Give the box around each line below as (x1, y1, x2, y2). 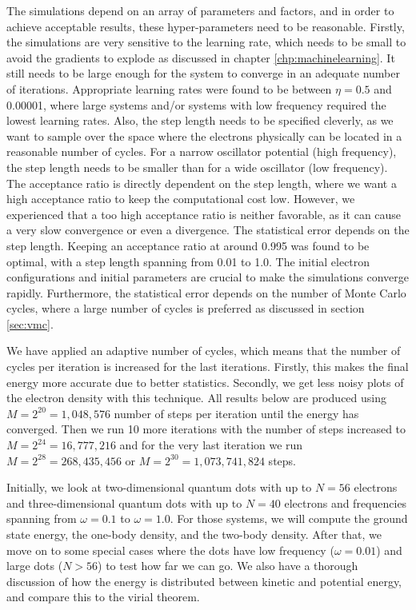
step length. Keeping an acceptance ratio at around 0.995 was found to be (6, 237, 370, 253)
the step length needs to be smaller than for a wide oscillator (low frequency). (6, 158, 388, 175)
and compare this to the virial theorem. (6, 588, 200, 605)
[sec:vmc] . (6, 315, 54, 332)
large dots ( (6, 557, 63, 574)
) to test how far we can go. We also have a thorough (98, 557, 358, 574)
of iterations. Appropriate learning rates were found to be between (6, 80, 332, 97)
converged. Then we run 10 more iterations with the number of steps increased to (6, 421, 406, 437)
